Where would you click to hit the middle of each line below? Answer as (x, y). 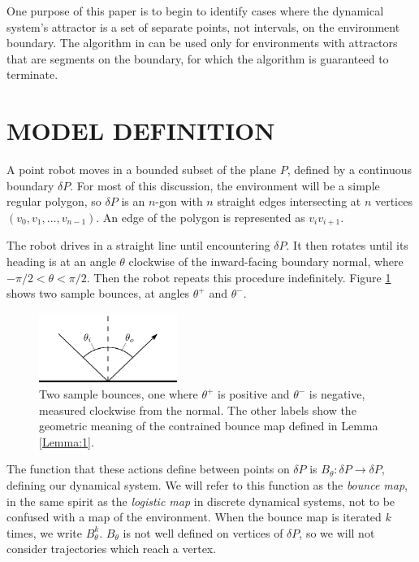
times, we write (45, 532)
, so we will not (337, 532)
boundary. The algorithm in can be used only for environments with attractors (202, 43)
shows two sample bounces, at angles (98, 293)
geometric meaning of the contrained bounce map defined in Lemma (209, 426)
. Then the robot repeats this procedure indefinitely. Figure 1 (239, 277)
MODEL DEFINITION (141, 131)
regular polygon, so (54, 201)
